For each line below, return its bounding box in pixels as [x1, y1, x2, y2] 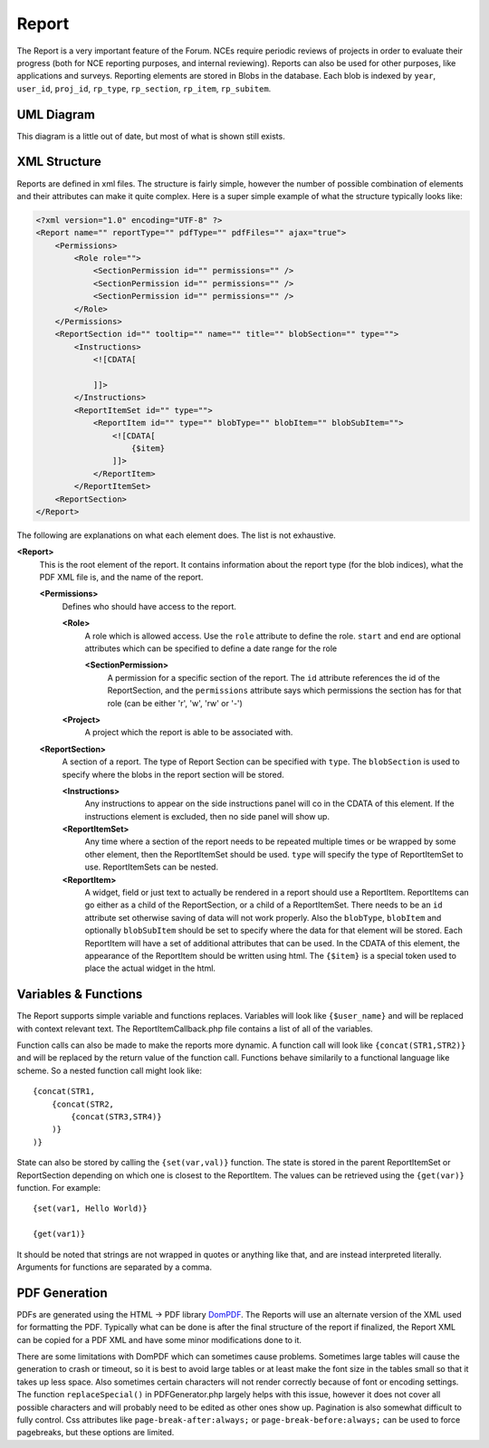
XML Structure [16, 154, 101, 169]
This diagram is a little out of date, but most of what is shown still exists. [16, 130, 285, 141]
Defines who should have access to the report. [62, 600, 237, 611]
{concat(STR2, [51, 1098, 115, 1109]
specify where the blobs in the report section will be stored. [62, 769, 284, 780]
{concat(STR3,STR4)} [71, 1112, 162, 1122]
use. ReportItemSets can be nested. [84, 861, 219, 873]
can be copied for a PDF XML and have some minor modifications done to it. [16, 1334, 302, 1345]
